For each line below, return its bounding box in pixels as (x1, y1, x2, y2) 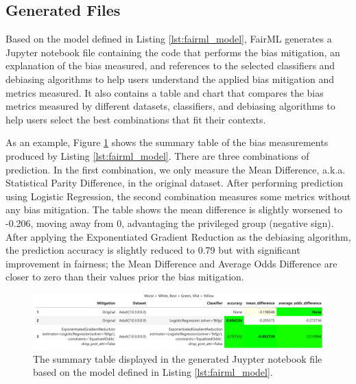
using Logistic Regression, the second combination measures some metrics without (5, 189, 351, 203)
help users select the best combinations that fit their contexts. (5, 112, 266, 126)
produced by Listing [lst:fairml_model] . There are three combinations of (5, 148, 309, 163)
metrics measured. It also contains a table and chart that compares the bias (5, 85, 324, 99)
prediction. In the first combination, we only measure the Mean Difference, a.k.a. (5, 162, 346, 176)
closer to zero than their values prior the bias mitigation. (5, 269, 244, 284)
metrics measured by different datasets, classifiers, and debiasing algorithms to (5, 99, 335, 113)
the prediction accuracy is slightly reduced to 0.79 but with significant (5, 243, 300, 257)
